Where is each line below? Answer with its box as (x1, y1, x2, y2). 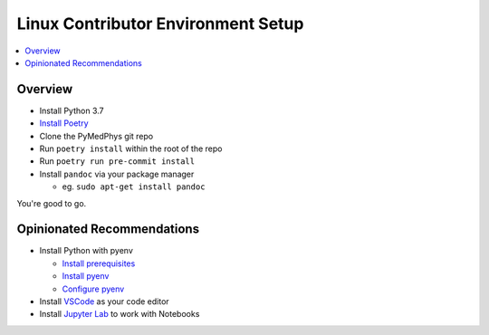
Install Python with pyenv (39, 245, 133, 256)
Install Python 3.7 (39, 105, 104, 116)
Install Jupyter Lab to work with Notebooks (39, 309, 200, 320)
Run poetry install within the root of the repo (39, 143, 223, 154)
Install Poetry (39, 118, 90, 129)
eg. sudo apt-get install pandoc (62, 181, 206, 192)
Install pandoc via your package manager (39, 168, 195, 179)
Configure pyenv (62, 283, 125, 294)
